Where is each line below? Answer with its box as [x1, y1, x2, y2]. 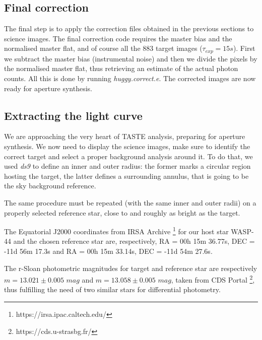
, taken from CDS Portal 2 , [171, 273, 255, 285]
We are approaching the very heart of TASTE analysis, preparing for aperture [4, 131, 245, 142]
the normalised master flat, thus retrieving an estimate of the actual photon [4, 63, 238, 74]
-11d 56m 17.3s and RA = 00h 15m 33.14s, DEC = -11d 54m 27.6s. [4, 246, 213, 256]
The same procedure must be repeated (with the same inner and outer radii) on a [4, 197, 256, 208]
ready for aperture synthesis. [4, 83, 93, 93]
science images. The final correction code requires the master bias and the [4, 33, 232, 43]
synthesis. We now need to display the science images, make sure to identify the [4, 141, 250, 152]
